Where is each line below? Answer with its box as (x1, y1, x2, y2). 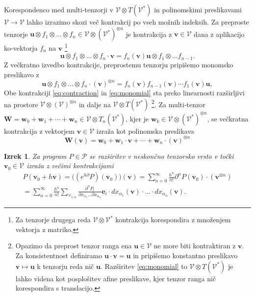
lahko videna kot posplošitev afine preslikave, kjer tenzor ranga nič (15, 273, 216, 283)
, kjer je (126, 113, 149, 123)
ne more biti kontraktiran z (153, 240, 236, 251)
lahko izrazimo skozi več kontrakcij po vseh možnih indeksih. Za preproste (26, 17, 249, 27)
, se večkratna (207, 113, 249, 123)
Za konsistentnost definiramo (15, 250, 102, 260)
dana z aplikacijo (194, 29, 245, 39)
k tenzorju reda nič (37, 261, 94, 271)
